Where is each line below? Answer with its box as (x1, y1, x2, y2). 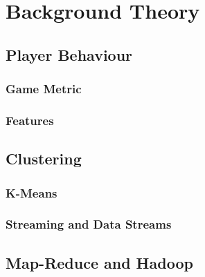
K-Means (6, 184, 57, 201)
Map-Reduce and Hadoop (6, 251, 193, 273)
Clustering (6, 148, 82, 169)
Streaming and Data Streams (6, 216, 172, 233)
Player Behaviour (6, 44, 133, 65)
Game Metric (6, 80, 82, 97)
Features (6, 111, 54, 128)
